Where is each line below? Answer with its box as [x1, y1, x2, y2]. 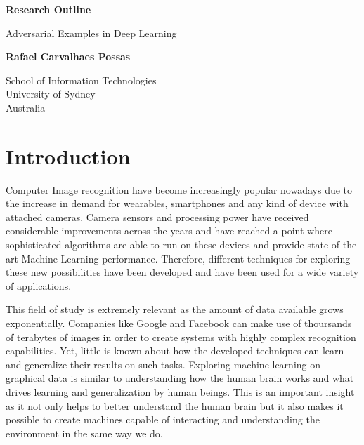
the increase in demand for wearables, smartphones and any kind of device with [6, 196, 349, 211]
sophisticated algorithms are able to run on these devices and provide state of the [6, 237, 357, 252]
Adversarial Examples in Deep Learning [6, 25, 177, 40]
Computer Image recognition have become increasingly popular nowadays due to [6, 182, 353, 197]
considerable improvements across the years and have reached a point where [6, 223, 332, 238]
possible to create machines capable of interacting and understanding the [6, 412, 320, 427]
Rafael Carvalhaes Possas [6, 49, 131, 64]
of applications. [6, 278, 72, 293]
